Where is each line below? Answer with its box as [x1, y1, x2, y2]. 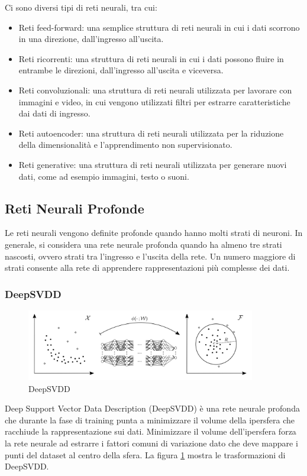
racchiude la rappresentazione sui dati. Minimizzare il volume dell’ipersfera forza [5, 425, 296, 438]
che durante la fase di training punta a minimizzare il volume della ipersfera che [5, 413, 295, 426]
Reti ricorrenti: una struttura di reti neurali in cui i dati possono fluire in [18, 52, 284, 64]
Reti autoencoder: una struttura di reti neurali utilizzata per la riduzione [18, 127, 284, 139]
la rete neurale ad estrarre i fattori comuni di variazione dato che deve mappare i [5, 436, 298, 449]
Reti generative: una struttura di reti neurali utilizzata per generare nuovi [18, 158, 287, 170]
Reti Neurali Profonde [5, 199, 144, 217]
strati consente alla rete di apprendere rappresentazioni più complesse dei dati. [5, 261, 290, 274]
